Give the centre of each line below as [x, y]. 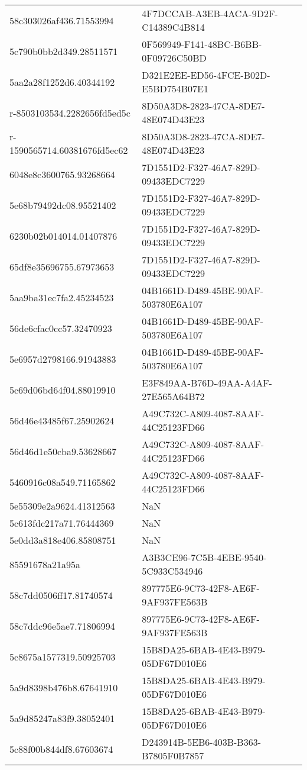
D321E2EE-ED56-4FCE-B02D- [206, 75]
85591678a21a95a [45, 564]
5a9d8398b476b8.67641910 [64, 687]
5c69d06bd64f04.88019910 [63, 389]
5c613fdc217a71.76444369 [62, 523]
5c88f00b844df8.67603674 [61, 749]
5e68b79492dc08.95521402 [63, 205]
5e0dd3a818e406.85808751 [63, 540]
